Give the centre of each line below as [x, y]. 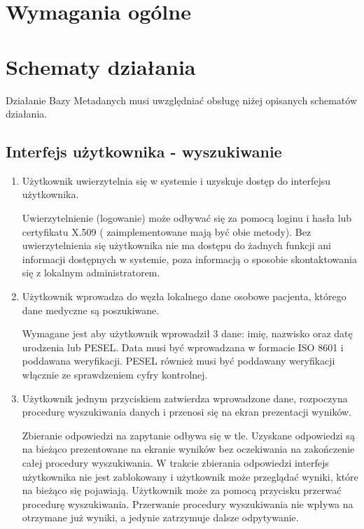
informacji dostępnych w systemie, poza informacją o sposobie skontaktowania [189, 259]
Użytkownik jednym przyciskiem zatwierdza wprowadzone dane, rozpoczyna [185, 398]
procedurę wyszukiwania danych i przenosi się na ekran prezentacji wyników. [187, 412]
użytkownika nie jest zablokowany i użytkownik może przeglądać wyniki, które [190, 476]
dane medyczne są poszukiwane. [91, 310]
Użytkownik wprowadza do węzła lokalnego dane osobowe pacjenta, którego [184, 296]
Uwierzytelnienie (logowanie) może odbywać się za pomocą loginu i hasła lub [187, 218]
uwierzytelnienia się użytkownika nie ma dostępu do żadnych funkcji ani [177, 245]
